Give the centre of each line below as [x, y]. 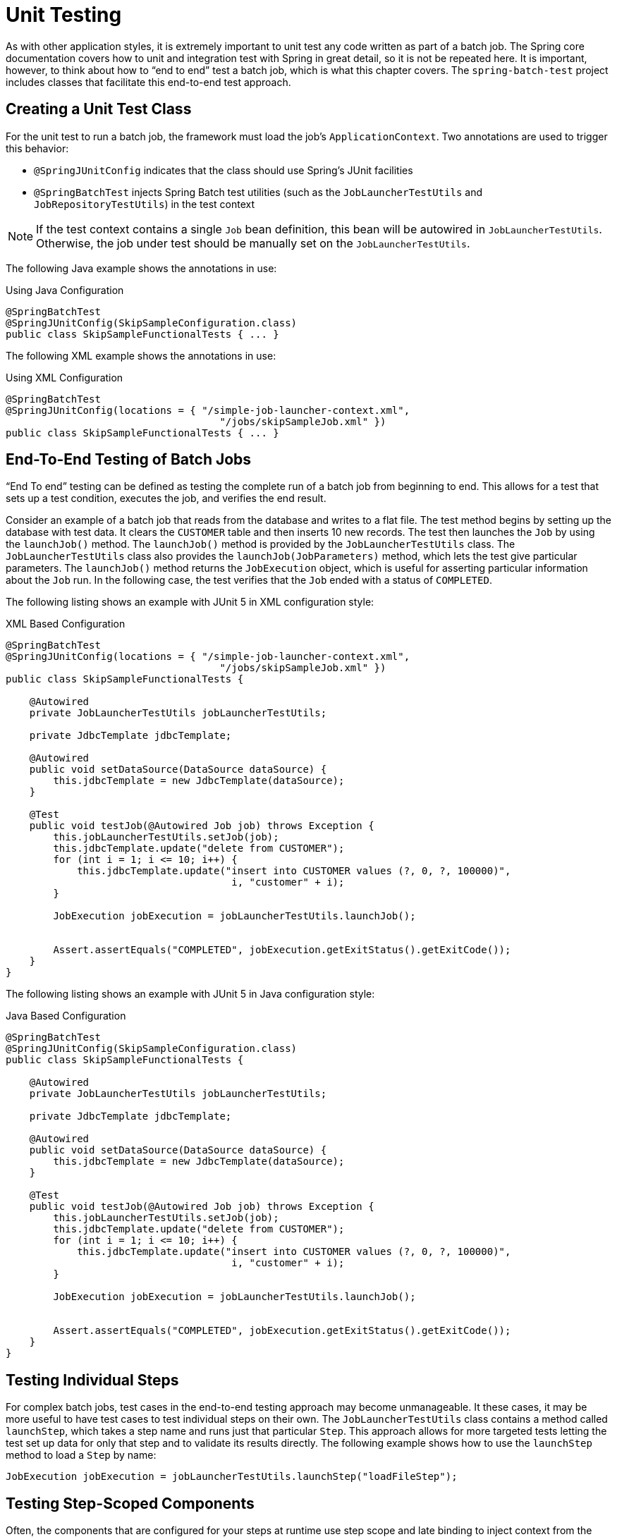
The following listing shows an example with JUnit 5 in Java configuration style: [190, 994]
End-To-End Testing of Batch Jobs [129, 460]
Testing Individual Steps [92, 1380]
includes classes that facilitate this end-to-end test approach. [148, 82]
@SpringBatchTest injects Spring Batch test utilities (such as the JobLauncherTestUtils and [258, 192]
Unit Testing [64, 15]
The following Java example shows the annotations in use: [141, 268]
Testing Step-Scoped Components [130, 1503]
